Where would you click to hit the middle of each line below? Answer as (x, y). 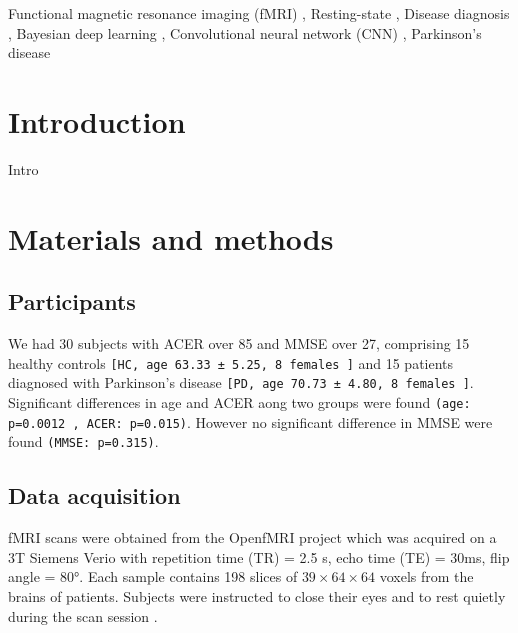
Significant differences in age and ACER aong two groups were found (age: (239, 401)
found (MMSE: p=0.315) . (83, 441)
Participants (72, 301)
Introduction (97, 120)
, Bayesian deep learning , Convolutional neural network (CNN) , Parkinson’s (245, 32)
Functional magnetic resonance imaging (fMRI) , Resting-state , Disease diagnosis (259, 13)
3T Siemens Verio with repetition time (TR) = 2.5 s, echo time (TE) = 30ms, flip (259, 556)
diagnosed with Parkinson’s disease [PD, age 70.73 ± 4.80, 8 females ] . (241, 382)
